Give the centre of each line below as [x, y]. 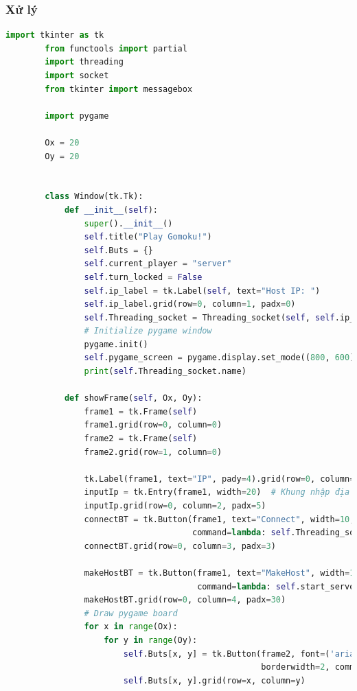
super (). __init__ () [128, 223]
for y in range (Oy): [151, 640]
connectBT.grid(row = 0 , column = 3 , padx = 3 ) [180, 546]
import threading [84, 62]
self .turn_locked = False [143, 277]
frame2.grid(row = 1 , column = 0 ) [153, 452]
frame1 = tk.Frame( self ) [141, 411]
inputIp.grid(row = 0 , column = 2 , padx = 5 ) [175, 506]
